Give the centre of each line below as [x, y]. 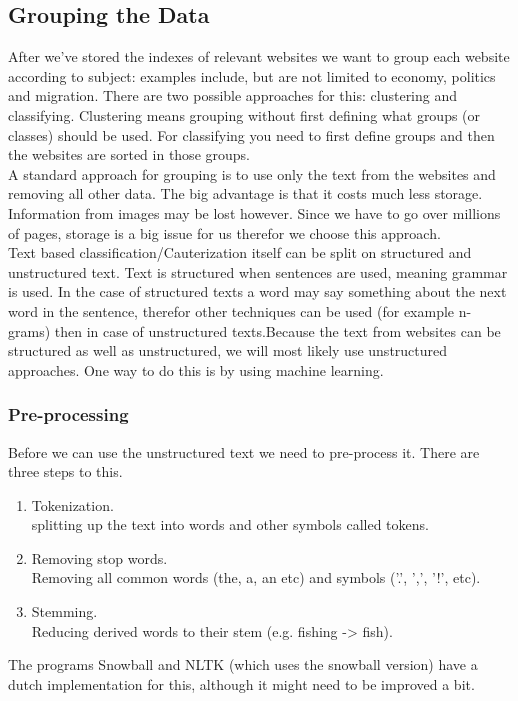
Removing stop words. [99, 557]
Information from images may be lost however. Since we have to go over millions [254, 212]
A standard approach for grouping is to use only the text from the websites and [252, 173]
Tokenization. [72, 504]
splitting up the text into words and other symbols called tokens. [230, 524]
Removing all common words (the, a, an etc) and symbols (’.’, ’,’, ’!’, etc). [256, 577]
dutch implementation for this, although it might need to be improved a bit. [241, 683]
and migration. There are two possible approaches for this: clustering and [233, 95]
